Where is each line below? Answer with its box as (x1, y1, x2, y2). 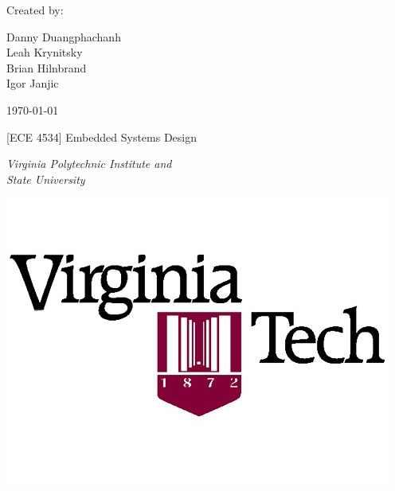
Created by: (6, 2, 64, 18)
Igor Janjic (6, 75, 59, 92)
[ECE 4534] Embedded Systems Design (6, 128, 197, 145)
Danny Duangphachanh (6, 28, 121, 45)
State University (6, 170, 85, 187)
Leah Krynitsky (6, 44, 83, 60)
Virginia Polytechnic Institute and (6, 155, 172, 172)
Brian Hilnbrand (6, 59, 87, 76)
